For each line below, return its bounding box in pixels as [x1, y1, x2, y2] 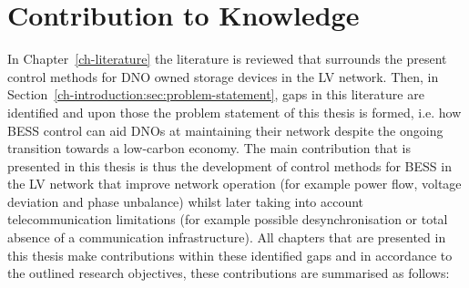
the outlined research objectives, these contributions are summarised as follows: [7, 263, 450, 283]
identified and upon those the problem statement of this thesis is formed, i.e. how [7, 102, 462, 121]
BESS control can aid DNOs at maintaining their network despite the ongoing [7, 120, 444, 139]
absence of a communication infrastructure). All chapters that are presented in [7, 228, 446, 247]
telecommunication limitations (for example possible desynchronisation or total [7, 210, 448, 229]
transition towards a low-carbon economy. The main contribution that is [7, 139, 411, 158]
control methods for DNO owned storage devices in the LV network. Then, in [7, 67, 439, 86]
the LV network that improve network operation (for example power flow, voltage [7, 174, 462, 193]
